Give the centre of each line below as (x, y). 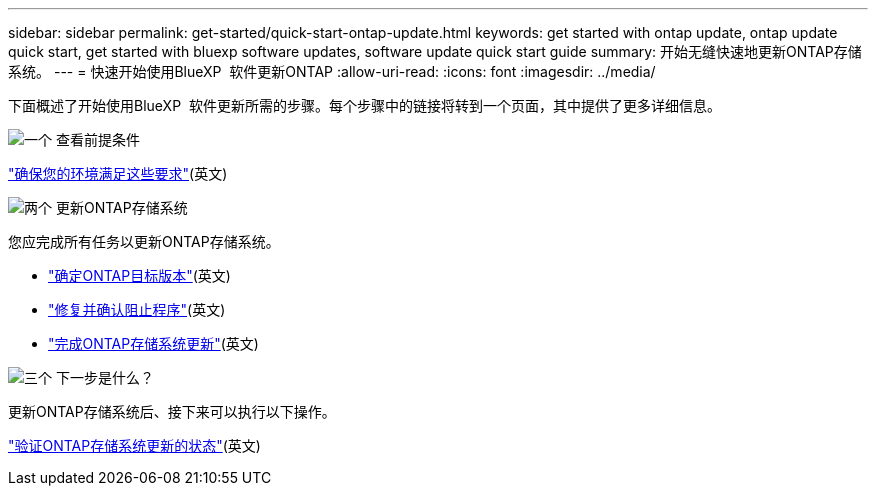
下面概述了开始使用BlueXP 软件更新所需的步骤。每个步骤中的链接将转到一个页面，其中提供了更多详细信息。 (364, 105)
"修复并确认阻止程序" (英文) (137, 309)
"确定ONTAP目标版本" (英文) (139, 275)
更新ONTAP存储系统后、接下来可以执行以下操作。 (172, 411)
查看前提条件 (97, 139)
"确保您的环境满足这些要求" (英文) (118, 173)
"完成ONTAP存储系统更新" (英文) (153, 343)
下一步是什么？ (104, 377)
